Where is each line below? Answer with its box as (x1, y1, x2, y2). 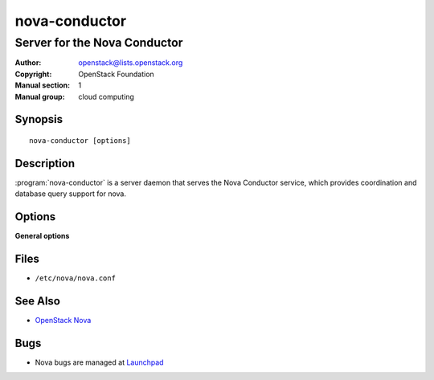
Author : (14, 58, 42, 67)
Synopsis (14, 112, 63, 126)
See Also (14, 294, 60, 308)
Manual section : (14, 80, 71, 90)
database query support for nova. (14, 189, 126, 198)
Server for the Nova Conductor (14, 35, 183, 50)
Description (14, 157, 76, 170)
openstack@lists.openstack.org (78, 58, 183, 67)
